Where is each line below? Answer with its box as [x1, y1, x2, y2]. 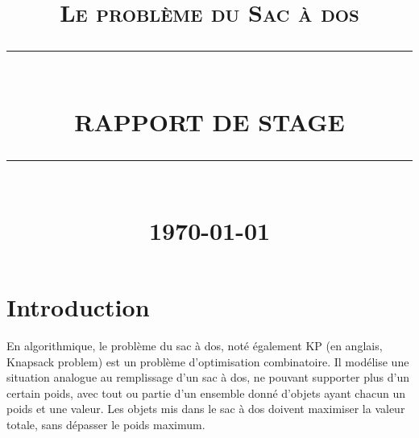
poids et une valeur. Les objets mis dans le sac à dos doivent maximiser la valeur [6, 400, 405, 417]
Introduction [6, 291, 150, 324]
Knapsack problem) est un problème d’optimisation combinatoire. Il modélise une [6, 353, 409, 370]
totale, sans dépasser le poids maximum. [6, 416, 205, 433]
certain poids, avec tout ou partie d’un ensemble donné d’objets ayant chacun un [6, 384, 405, 401]
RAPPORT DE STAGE [74, 105, 345, 138]
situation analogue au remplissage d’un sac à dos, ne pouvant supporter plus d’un [6, 369, 410, 386]
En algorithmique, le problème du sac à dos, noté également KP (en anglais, [6, 337, 383, 354]
